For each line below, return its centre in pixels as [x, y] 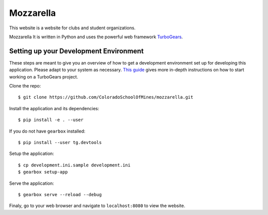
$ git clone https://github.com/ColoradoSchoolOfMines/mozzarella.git [106, 97]
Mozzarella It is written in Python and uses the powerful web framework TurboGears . [96, 37]
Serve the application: [32, 183]
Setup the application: [32, 153]
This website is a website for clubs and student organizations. [72, 28]
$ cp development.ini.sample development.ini [74, 165]
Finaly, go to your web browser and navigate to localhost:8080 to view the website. [97, 206]
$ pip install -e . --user [51, 120]
